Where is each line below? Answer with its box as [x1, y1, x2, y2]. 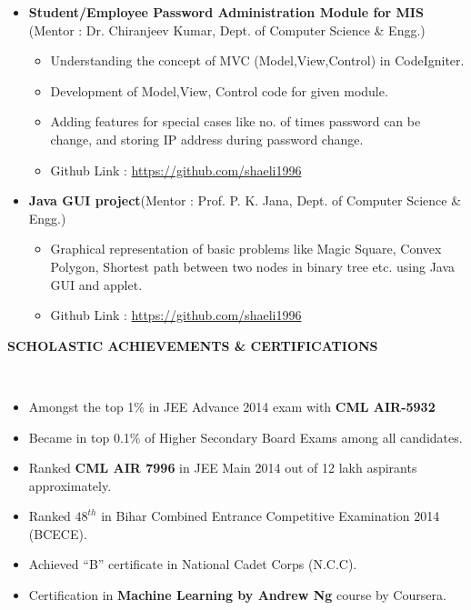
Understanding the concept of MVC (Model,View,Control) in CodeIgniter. [50, 51, 465, 70]
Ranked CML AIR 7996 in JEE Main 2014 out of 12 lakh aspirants [28, 458, 417, 477]
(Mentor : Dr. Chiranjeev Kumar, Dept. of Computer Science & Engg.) [28, 20, 426, 39]
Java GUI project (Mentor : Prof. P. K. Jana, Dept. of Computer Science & [28, 191, 462, 210]
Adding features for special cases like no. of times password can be [50, 112, 421, 131]
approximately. [28, 475, 112, 495]
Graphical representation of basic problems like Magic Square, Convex [50, 239, 442, 258]
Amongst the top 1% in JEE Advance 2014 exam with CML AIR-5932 [28, 396, 436, 415]
